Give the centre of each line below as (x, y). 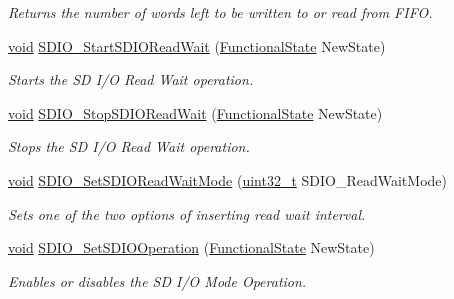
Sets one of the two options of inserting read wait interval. (187, 213)
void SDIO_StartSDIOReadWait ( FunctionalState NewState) (197, 45)
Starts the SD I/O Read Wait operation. (131, 79)
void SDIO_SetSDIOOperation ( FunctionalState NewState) (191, 247)
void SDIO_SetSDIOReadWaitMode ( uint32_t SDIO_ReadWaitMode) (227, 179)
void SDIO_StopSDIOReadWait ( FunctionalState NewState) (195, 112)
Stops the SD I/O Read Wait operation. (129, 146)
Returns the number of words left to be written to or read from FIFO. (220, 12)
